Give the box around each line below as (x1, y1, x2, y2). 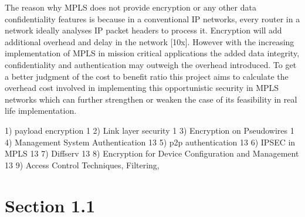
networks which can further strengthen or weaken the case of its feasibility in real (5, 93, 297, 105)
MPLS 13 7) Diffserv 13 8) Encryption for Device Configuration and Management (5, 147, 299, 160)
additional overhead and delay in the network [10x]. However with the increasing (5, 35, 294, 48)
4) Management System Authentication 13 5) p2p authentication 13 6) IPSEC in (5, 135, 296, 148)
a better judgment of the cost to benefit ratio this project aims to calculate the (5, 70, 289, 82)
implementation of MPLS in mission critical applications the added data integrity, (5, 47, 300, 59)
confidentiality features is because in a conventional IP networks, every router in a (5, 12, 300, 25)
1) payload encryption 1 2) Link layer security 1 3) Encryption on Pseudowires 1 (5, 124, 294, 136)
